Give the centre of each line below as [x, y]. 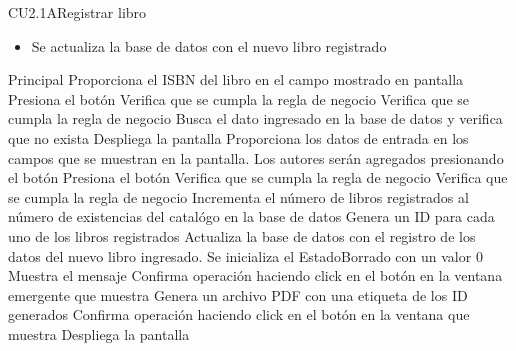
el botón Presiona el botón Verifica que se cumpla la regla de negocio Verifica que [258, 177]
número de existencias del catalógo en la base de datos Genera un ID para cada [251, 216]
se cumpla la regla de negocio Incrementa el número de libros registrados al [238, 196]
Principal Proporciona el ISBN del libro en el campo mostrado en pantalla [236, 79]
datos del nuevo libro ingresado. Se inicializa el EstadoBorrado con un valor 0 [245, 255]
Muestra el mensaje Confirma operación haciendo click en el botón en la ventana [255, 275]
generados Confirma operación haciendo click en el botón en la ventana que [239, 314]
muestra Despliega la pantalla [99, 333]
